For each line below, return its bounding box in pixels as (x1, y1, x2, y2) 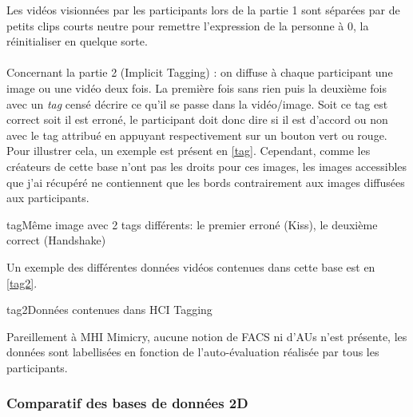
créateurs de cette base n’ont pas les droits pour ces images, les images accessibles (6, 157, 407, 174)
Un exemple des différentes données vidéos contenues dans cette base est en (6, 258, 375, 275)
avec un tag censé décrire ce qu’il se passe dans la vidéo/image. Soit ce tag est (6, 95, 388, 112)
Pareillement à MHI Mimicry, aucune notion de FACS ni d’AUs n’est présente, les (6, 328, 407, 344)
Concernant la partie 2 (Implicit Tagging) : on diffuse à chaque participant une (6, 64, 393, 81)
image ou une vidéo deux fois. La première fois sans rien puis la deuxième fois (6, 79, 387, 96)
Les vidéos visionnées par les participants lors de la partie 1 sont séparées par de (6, 2, 400, 18)
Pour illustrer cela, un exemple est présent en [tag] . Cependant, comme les (6, 142, 371, 159)
